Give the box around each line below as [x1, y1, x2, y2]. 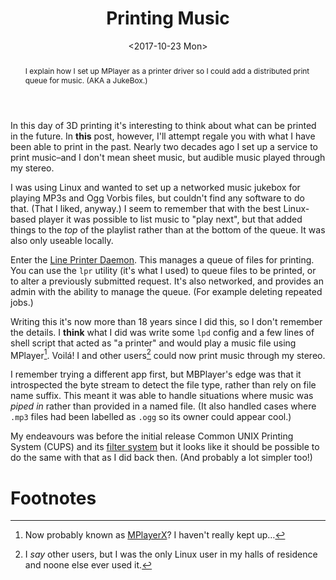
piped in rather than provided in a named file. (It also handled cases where [10, 400, 317, 412]
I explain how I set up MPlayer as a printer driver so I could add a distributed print [24, 65, 310, 76]
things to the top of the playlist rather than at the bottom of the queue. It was [10, 223, 326, 236]
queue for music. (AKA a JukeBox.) [24, 75, 148, 86]
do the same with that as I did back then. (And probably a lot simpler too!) [10, 452, 313, 464]
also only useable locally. [10, 234, 114, 246]
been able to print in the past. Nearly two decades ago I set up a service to [10, 140, 318, 152]
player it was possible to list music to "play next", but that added [38, 213, 303, 225]
